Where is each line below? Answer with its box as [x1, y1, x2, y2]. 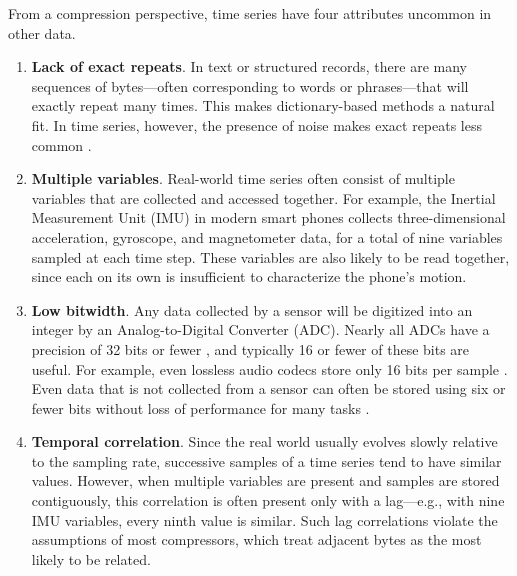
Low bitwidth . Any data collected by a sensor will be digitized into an [31, 299, 473, 320]
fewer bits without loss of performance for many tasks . [31, 397, 370, 418]
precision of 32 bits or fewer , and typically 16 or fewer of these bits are [31, 338, 470, 359]
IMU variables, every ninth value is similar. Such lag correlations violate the [31, 509, 498, 530]
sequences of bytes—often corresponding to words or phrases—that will [31, 75, 469, 96]
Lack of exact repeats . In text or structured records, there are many [31, 56, 467, 77]
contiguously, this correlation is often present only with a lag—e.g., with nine [31, 490, 505, 511]
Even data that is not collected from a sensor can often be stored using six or [31, 378, 506, 399]
